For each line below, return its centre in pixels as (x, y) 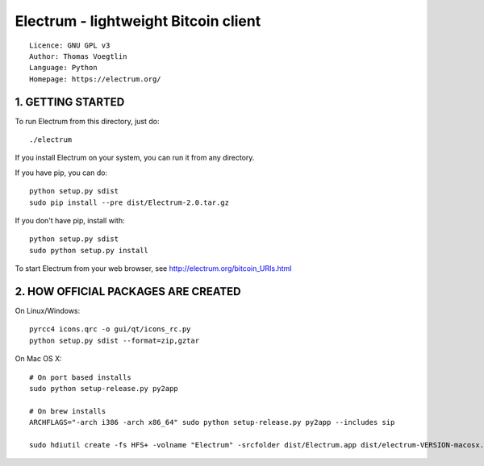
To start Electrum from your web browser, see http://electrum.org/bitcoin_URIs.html (153, 268)
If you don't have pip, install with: (70, 220)
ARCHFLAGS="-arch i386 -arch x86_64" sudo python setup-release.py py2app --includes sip (212, 422)
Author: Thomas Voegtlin (78, 56)
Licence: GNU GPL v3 (70, 45)
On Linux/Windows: (48, 311)
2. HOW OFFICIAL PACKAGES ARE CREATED (128, 291)
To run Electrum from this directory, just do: (88, 121)
